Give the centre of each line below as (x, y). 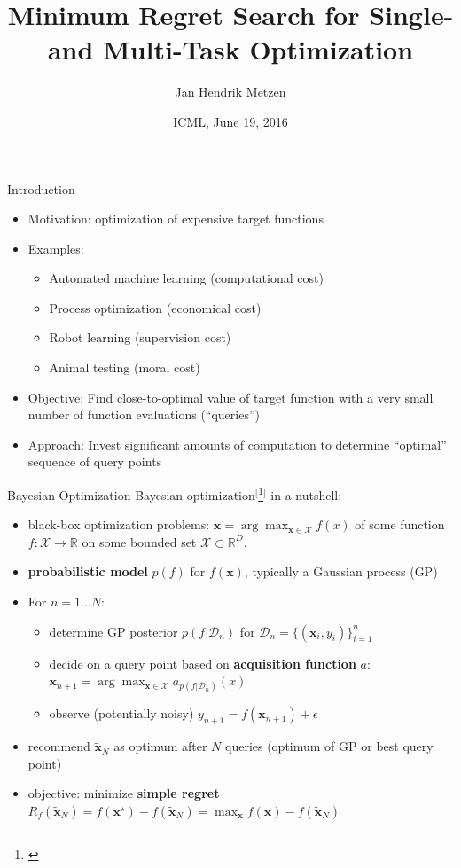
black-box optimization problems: (119, 524)
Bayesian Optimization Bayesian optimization (131, 494)
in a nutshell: (306, 494)
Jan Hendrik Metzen (230, 92)
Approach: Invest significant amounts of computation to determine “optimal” (237, 444)
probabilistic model (88, 571)
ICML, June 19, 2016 (230, 121)
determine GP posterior (113, 631)
